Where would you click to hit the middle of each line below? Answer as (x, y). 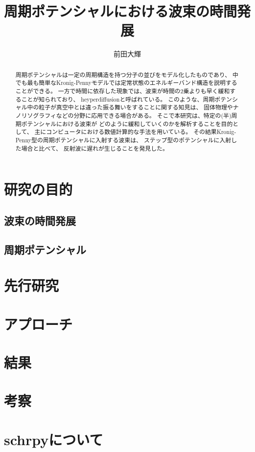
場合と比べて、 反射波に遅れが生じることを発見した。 (95, 148)
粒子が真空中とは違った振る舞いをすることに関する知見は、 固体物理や (136, 107)
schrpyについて (54, 439)
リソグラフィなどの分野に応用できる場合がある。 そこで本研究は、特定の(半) (126, 115)
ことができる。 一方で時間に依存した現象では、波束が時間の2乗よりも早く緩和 (123, 91)
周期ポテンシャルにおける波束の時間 (121, 11)
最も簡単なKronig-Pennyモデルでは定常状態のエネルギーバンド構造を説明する (132, 83)
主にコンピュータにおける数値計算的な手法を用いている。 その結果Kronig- (135, 132)
